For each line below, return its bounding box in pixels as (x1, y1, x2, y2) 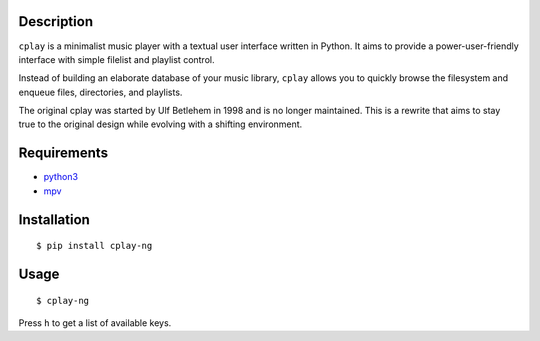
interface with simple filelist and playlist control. (18, 53, 215, 65)
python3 (43, 171, 79, 183)
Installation (18, 211, 90, 228)
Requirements (18, 145, 109, 162)
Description (18, 13, 94, 30)
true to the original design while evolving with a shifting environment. (18, 118, 303, 130)
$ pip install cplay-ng (36, 240, 153, 252)
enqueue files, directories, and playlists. (18, 86, 183, 98)
